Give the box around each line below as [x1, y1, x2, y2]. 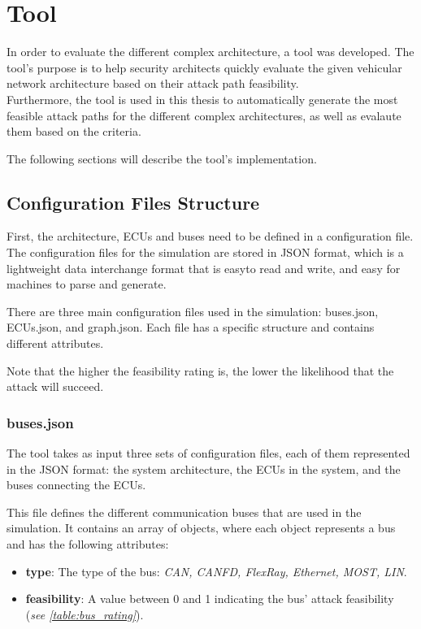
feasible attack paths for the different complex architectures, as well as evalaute [7, 106, 401, 124]
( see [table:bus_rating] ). [25, 605, 144, 622]
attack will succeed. [7, 378, 104, 395]
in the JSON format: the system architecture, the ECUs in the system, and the [7, 460, 401, 477]
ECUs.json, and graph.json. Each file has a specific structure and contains [7, 319, 375, 336]
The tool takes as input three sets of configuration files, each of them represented [7, 445, 410, 462]
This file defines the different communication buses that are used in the [7, 503, 362, 520]
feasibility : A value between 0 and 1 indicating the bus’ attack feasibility [25, 590, 394, 607]
